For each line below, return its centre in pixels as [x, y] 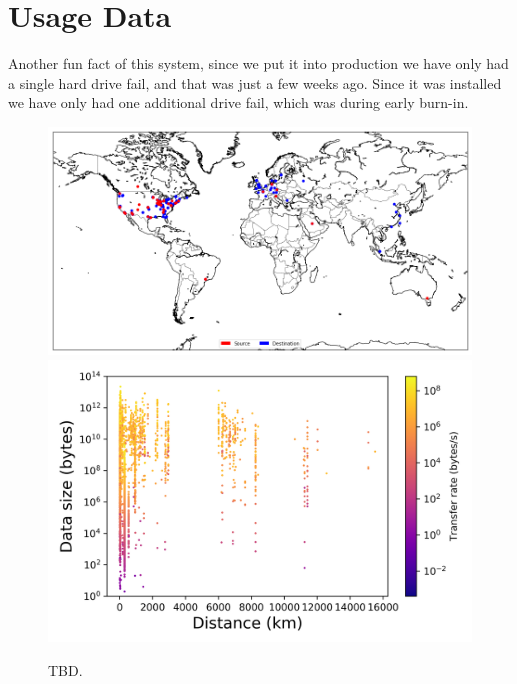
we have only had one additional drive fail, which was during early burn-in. [238, 102]
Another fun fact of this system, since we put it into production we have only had [258, 63]
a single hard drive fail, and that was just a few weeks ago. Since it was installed [255, 82]
